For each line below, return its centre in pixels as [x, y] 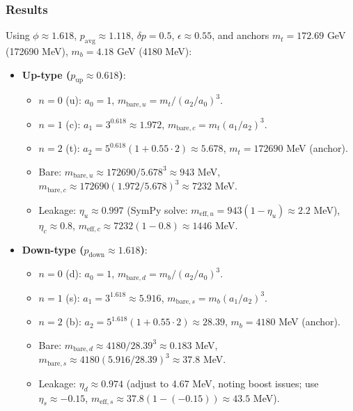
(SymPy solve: [157, 209]
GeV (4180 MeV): [155, 51]
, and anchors [241, 35]
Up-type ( [46, 74]
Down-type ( [53, 249]
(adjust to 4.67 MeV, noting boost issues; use [222, 383]
